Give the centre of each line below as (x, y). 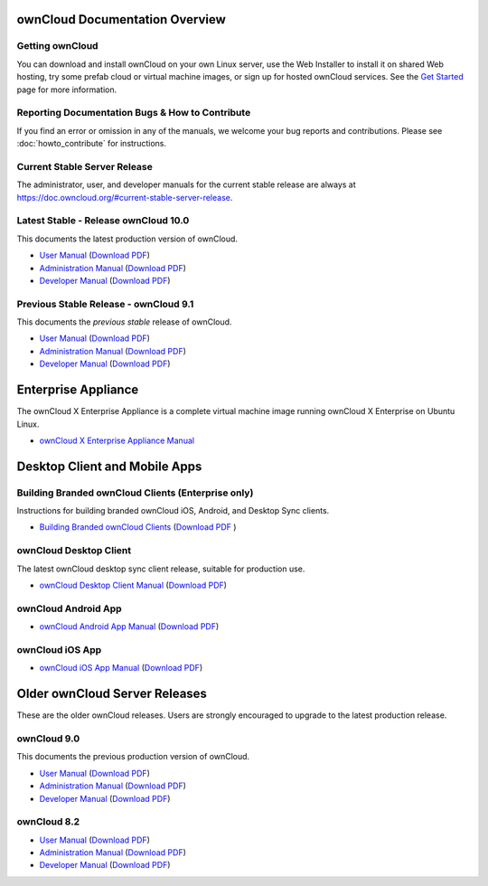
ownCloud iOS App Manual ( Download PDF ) (121, 668)
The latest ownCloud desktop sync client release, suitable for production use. (161, 569)
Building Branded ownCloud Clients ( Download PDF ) (138, 527)
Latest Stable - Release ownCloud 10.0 (103, 221)
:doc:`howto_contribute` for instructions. (92, 144)
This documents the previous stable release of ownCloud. (124, 322)
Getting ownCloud (57, 46)
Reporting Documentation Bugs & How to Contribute (134, 113)
